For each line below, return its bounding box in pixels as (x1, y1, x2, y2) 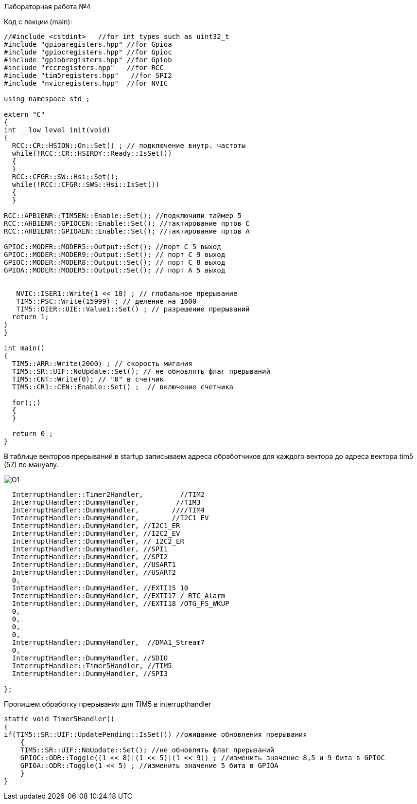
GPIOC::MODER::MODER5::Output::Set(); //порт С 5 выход (4, 243, 221, 251)
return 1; (12, 313, 49, 321)
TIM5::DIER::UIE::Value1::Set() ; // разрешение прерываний (16, 305, 250, 313)
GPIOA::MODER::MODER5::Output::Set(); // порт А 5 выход (4, 266, 226, 274)
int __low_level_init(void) (4, 126, 111, 134)
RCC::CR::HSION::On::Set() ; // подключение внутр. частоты (12, 142, 246, 149)
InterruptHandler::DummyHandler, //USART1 (12, 561, 176, 568)
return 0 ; (12, 430, 53, 438)
